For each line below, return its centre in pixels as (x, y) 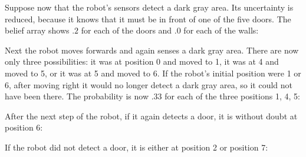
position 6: (24, 127)
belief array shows (37, 30)
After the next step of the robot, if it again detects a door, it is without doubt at (151, 116)
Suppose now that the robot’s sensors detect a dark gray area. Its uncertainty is (149, 7)
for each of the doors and (126, 30)
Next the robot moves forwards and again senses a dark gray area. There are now (152, 50)
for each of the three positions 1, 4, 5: (232, 96)
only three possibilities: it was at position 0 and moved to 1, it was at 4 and (142, 61)
